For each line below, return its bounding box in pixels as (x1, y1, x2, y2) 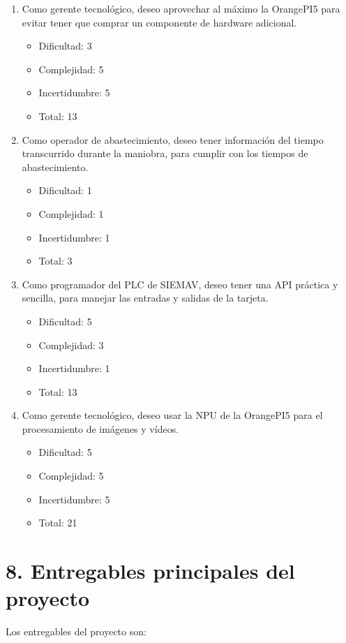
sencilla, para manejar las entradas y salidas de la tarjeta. (22, 290, 269, 305)
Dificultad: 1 (38, 183, 92, 198)
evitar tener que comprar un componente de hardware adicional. (22, 15, 297, 29)
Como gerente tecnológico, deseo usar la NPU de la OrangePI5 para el (22, 408, 323, 422)
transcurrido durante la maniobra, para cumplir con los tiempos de (22, 146, 308, 161)
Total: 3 (38, 253, 73, 268)
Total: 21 (38, 515, 77, 530)
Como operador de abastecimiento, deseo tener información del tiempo (22, 132, 324, 147)
